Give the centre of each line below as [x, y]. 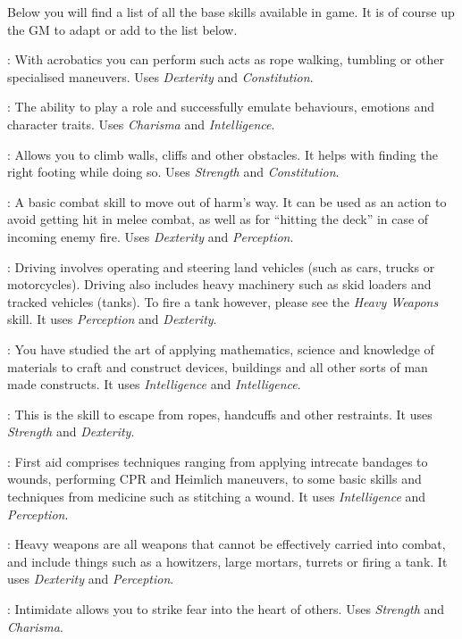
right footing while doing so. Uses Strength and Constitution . [173, 172]
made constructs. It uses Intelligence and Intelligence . [154, 384]
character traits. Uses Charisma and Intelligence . [141, 124]
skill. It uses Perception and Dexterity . [112, 319]
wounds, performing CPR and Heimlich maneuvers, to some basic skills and [214, 479]
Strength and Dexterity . [71, 432]
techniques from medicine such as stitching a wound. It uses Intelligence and [217, 497]
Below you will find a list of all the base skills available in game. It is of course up [231, 12]
